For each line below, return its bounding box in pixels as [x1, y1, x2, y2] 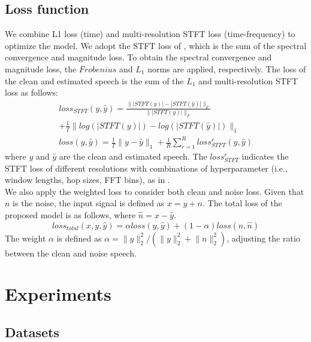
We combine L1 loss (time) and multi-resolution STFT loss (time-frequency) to [5, 28, 295, 40]
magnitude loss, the [5, 62, 77, 75]
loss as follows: [5, 86, 58, 99]
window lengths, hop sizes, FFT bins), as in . [5, 173, 170, 186]
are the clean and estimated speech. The [59, 149, 207, 162]
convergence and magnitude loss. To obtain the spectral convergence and [5, 51, 272, 63]
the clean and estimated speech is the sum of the [5, 74, 184, 87]
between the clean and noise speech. [5, 246, 137, 259]
